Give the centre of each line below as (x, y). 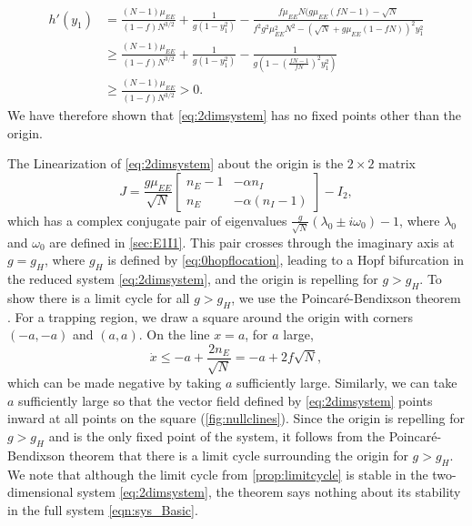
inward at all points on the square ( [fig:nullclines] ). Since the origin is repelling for (236, 418)
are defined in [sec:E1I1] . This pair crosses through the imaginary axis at (252, 242)
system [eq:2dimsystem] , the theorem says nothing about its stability (269, 492)
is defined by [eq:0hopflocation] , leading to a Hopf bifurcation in (286, 260)
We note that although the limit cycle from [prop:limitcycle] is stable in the (218, 474)
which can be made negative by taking (115, 383)
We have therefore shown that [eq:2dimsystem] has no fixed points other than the (235, 115)
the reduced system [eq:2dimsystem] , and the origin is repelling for (193, 279)
